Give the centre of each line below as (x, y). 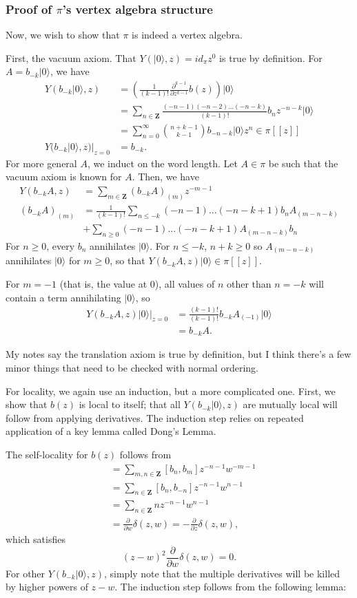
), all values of (185, 284)
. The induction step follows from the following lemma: (231, 587)
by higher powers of (47, 587)
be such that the (303, 163)
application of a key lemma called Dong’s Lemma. (111, 431)
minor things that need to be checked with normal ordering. (132, 367)
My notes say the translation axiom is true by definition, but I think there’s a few (178, 354)
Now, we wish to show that (63, 35)
